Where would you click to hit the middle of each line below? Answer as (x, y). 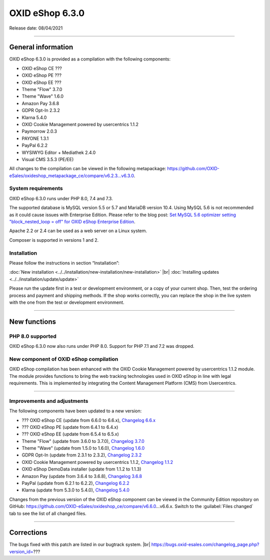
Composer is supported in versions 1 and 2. (54, 240)
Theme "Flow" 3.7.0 (42, 90)
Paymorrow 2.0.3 (39, 131)
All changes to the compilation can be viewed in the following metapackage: (88, 169)
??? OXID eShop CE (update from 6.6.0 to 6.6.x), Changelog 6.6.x (89, 420)
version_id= (21, 551)
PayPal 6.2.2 (35, 146)
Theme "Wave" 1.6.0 (43, 96)
